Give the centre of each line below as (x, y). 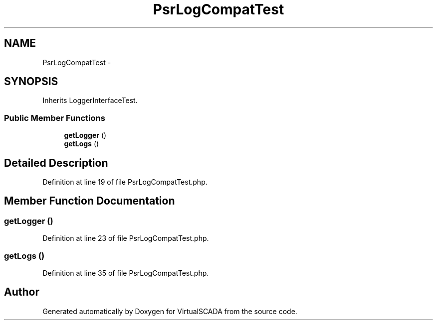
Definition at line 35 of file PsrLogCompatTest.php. (126, 273)
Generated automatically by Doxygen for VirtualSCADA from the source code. (170, 311)
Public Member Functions (55, 118)
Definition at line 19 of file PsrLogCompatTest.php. (125, 182)
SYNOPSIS (31, 82)
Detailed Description (56, 163)
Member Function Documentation (90, 201)
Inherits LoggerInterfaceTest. (90, 101)
